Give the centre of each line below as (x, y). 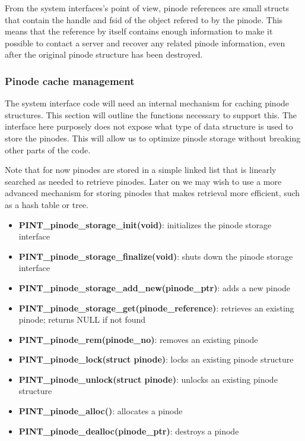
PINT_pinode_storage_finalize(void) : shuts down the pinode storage (156, 256)
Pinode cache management (70, 81)
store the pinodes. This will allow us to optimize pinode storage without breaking (153, 138)
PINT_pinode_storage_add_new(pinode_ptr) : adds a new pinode (155, 287)
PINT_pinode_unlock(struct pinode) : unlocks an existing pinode (148, 379)
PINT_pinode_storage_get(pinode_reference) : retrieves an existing (156, 308)
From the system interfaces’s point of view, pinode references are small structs (147, 8)
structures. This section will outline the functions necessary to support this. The (151, 114)
